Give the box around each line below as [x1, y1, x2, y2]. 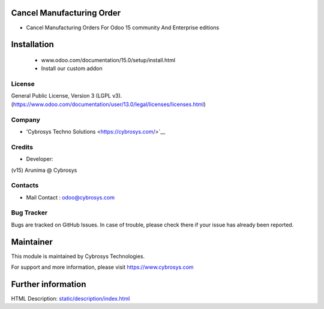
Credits [11, 143, 33, 151]
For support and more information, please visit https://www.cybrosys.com [11, 263, 194, 271]
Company [11, 116, 40, 124]
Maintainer [11, 237, 53, 247]
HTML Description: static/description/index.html [11, 295, 130, 302]
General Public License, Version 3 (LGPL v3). [11, 92, 122, 99]
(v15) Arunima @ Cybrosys [11, 166, 77, 174]
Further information [11, 279, 86, 289]
